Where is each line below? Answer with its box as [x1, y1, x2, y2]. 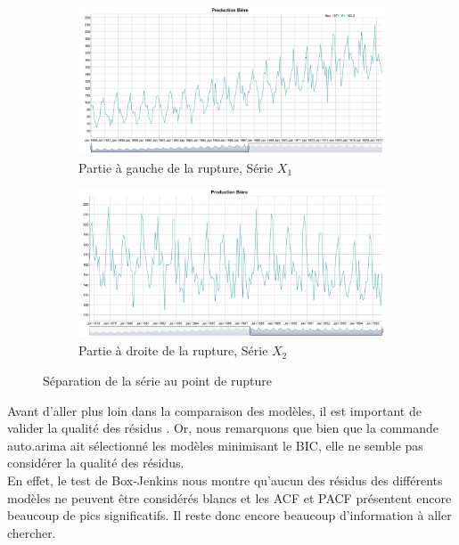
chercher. [7, 523, 56, 541]
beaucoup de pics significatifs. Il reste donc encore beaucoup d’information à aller [7, 506, 452, 525]
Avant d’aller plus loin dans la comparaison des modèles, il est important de [7, 401, 422, 419]
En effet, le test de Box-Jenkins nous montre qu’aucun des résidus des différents [7, 470, 443, 489]
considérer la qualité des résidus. [7, 453, 184, 472]
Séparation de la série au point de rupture [43, 370, 272, 389]
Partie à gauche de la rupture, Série [78, 158, 274, 176]
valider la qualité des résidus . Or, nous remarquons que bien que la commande [7, 419, 439, 437]
